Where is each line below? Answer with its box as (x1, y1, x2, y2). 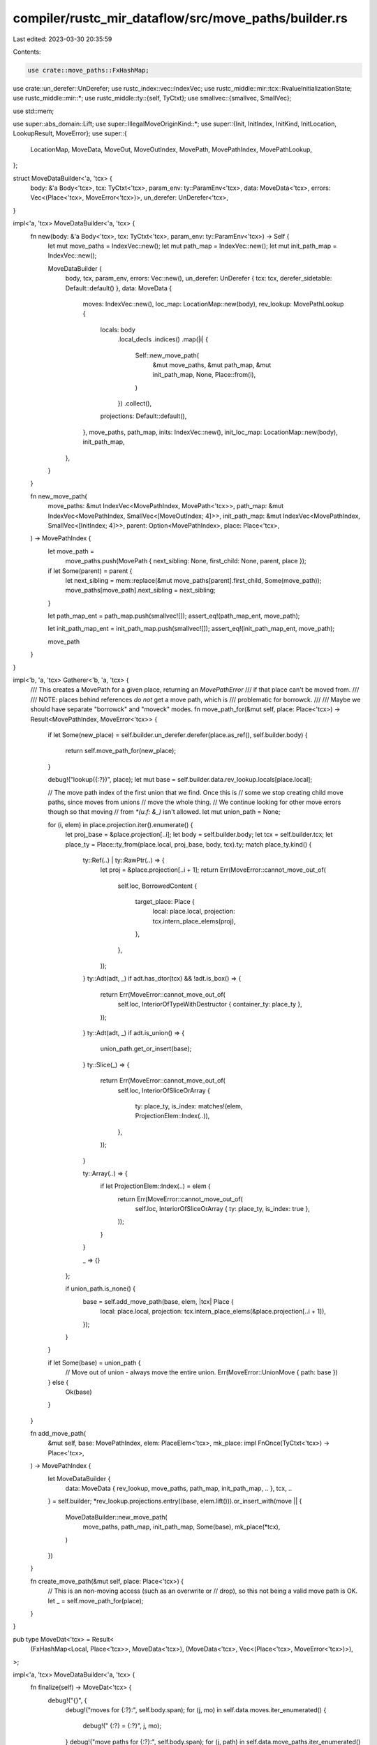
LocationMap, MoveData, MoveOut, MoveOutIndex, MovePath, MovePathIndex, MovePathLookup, (30, 145, 313, 154)
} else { (47, 1378, 69, 1386)
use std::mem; (13, 107, 54, 115)
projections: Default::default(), (100, 412, 187, 420)
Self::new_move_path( (135, 351, 199, 359)
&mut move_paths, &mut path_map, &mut (152, 360, 272, 369)
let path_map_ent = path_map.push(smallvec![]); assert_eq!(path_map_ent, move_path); (47, 611, 300, 621)
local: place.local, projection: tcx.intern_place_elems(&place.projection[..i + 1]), (100, 1307, 326, 1316)
